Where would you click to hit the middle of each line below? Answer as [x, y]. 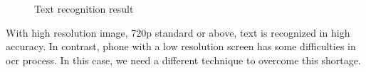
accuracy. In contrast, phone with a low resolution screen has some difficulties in [181, 46]
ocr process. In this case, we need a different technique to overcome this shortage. [183, 60]
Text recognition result [84, 8]
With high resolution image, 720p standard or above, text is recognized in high [178, 32]
